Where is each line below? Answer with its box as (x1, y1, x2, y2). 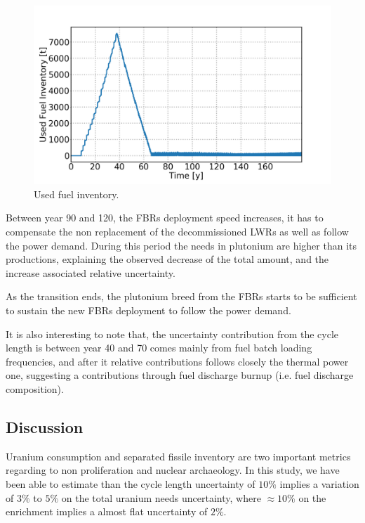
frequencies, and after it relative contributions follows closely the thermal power (6, 354, 349, 368)
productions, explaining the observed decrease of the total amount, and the (6, 252, 329, 266)
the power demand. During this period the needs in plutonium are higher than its (6, 238, 357, 252)
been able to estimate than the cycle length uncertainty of (6, 476, 255, 491)
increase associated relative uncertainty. (6, 265, 175, 280)
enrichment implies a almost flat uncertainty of (6, 504, 208, 519)
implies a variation (279, 476, 359, 491)
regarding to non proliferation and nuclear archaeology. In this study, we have (6, 463, 340, 477)
